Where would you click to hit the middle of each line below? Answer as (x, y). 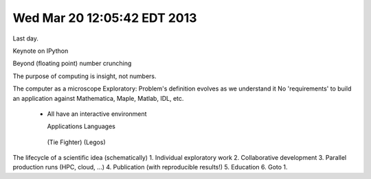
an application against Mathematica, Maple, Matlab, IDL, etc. (98, 98)
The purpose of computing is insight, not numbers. (85, 76)
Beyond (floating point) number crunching (72, 63)
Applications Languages (81, 126)
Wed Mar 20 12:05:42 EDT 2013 (105, 18)
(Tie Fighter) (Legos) (76, 142)
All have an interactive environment (97, 114)
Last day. (26, 38)
